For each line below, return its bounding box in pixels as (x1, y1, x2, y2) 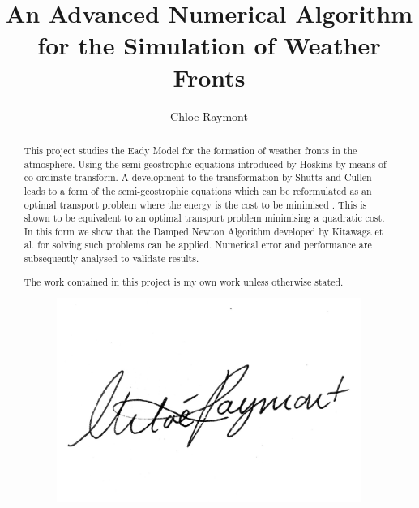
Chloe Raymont (170, 107, 248, 124)
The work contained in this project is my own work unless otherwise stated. (24, 274, 344, 288)
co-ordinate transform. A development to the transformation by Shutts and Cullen (24, 170, 372, 184)
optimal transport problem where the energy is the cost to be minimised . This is (24, 197, 367, 211)
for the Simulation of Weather (37, 28, 381, 62)
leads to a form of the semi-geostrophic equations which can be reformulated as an (24, 183, 372, 197)
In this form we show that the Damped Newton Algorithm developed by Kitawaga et (24, 224, 383, 238)
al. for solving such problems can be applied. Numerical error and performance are (24, 238, 372, 252)
